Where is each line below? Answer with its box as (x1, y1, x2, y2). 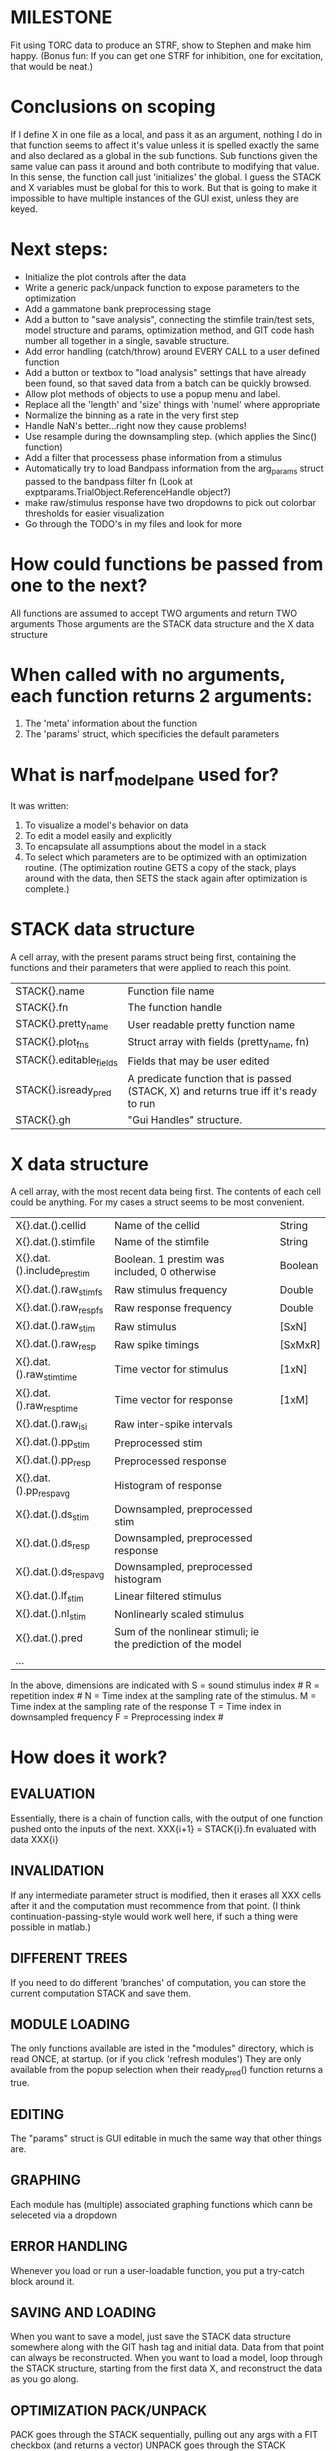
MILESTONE (10, 6, 113, 29)
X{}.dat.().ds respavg (15, 1564, 105, 1581)
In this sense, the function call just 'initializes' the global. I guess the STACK (10, 171, 322, 183)
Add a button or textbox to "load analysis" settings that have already (24, 366, 307, 378)
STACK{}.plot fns (15, 1035, 90, 1051)
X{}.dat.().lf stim (15, 1588, 84, 1604)
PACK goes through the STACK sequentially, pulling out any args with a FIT (10, 2429, 318, 2441)
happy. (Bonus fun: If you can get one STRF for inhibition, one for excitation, (10, 49, 324, 61)
